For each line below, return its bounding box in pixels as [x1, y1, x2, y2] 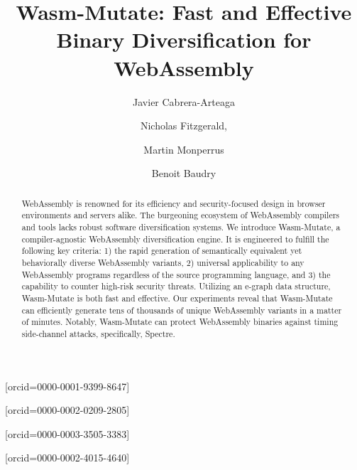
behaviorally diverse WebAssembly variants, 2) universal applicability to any [21, 256, 304, 268]
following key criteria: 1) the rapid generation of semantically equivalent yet [21, 245, 302, 257]
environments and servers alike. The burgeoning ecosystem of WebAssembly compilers [21, 209, 340, 221]
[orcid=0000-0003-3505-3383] [5, 426, 130, 441]
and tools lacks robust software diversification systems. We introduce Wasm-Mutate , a [21, 220, 341, 233]
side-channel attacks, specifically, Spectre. [21, 327, 175, 339]
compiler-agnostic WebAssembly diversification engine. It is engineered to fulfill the [21, 233, 329, 245]
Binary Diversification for [56, 25, 312, 54]
